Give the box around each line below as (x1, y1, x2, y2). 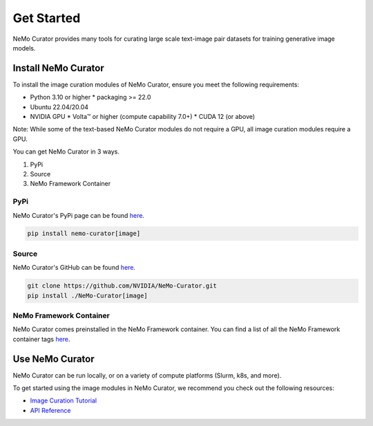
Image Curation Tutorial (30, 396, 97, 405)
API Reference (30, 406, 71, 414)
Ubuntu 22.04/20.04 (30, 102, 89, 111)
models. (12, 44, 36, 52)
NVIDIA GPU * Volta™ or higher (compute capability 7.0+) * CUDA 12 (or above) (30, 113, 256, 121)
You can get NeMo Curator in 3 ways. (12, 147, 120, 156)
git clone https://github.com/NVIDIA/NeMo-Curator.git (27, 282, 217, 290)
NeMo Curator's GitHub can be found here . (12, 263, 136, 272)
